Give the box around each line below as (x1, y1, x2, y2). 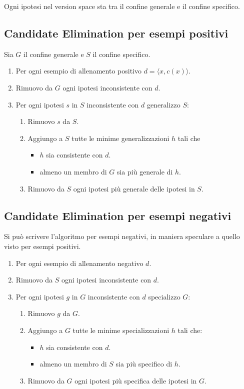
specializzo (148, 291, 180, 301)
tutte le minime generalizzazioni (71, 132, 169, 143)
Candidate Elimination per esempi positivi (4, 25, 228, 40)
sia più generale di (116, 166, 173, 176)
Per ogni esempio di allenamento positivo (15, 65, 142, 76)
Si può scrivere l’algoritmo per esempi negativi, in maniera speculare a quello (4, 231, 240, 241)
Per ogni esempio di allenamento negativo (15, 257, 143, 268)
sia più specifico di (115, 358, 172, 369)
